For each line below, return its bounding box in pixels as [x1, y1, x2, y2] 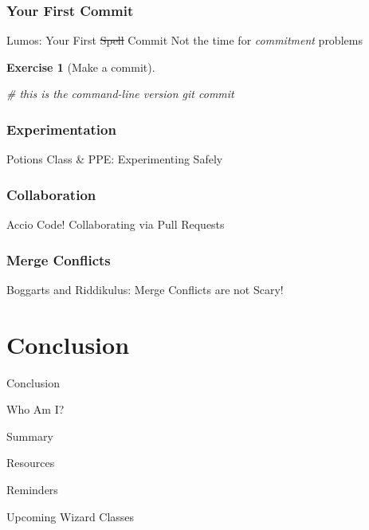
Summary [6, 427, 53, 444]
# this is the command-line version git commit [6, 85, 234, 102]
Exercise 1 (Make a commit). [6, 58, 155, 75]
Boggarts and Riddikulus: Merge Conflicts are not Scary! [6, 281, 284, 297]
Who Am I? [6, 401, 65, 418]
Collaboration [6, 184, 96, 204]
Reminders [6, 481, 58, 497]
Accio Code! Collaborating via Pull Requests [6, 216, 225, 233]
